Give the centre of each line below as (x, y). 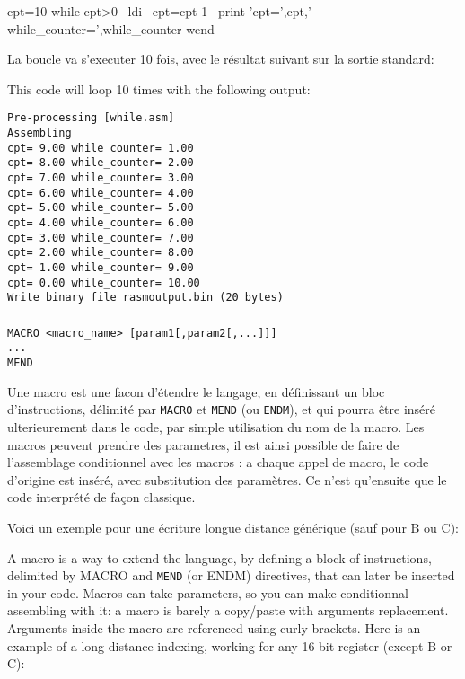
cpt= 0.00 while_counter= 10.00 (104, 282)
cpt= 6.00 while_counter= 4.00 (101, 193)
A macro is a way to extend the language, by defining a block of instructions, (219, 557)
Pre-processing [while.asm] (91, 118)
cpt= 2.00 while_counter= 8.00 (101, 253)
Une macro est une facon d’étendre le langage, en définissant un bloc (196, 391)
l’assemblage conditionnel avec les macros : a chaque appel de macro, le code (218, 462)
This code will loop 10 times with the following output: (159, 88)
